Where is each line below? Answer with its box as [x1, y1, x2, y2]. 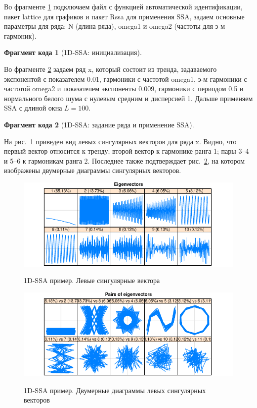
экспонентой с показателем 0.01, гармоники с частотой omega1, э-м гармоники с [4, 73, 247, 84]
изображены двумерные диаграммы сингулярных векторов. [4, 165, 181, 175]
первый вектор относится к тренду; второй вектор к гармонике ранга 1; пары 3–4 [4, 146, 249, 156]
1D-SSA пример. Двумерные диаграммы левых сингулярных [24, 385, 206, 395]
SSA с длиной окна [4, 103, 62, 113]
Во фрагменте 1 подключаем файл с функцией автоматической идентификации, [4, 1, 243, 11]
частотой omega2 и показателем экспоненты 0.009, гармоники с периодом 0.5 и [4, 83, 244, 94]
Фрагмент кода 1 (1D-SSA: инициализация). [4, 47, 142, 58]
